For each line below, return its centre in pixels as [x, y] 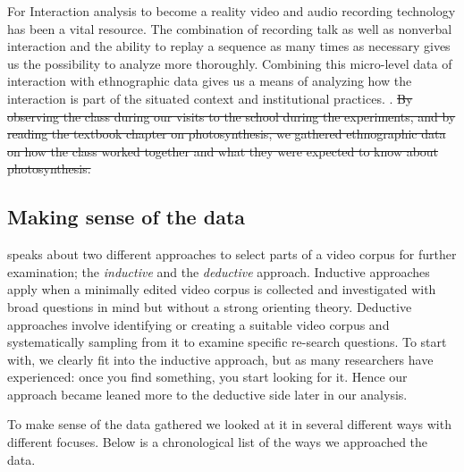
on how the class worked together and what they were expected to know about [223, 151]
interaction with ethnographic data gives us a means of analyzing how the [210, 81]
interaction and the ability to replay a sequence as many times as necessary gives [229, 46]
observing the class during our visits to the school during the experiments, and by [232, 116]
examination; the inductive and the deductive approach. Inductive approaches [219, 271]
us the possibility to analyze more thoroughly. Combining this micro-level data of [230, 63]
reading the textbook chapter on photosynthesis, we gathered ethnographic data [227, 134]
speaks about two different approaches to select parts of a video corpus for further [232, 254]
